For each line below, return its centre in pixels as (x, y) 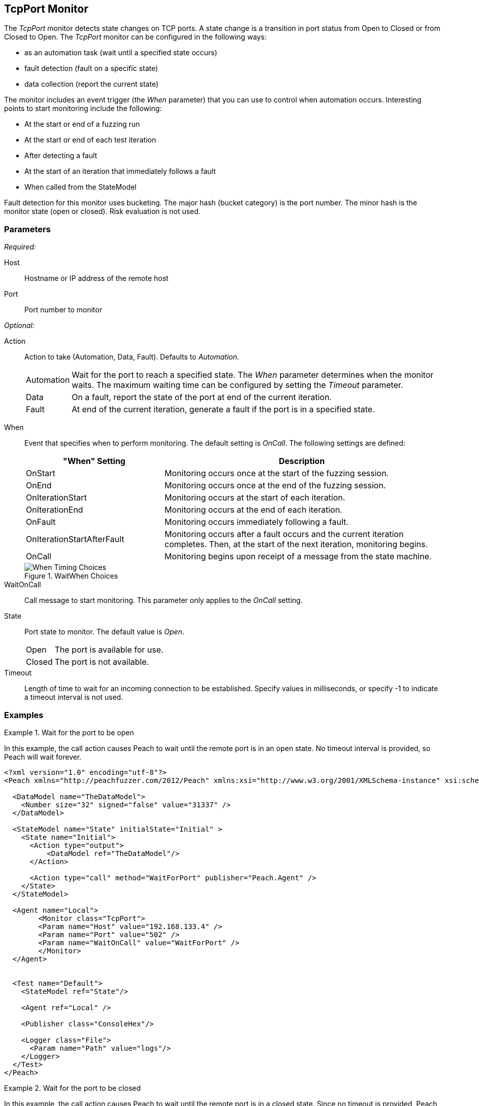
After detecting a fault (61, 156)
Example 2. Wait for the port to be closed (73, 1088)
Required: (20, 247)
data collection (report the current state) (92, 84)
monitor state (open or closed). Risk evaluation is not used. (102, 211)
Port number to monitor (63, 310)
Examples (24, 715)
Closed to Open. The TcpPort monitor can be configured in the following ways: (135, 37)
